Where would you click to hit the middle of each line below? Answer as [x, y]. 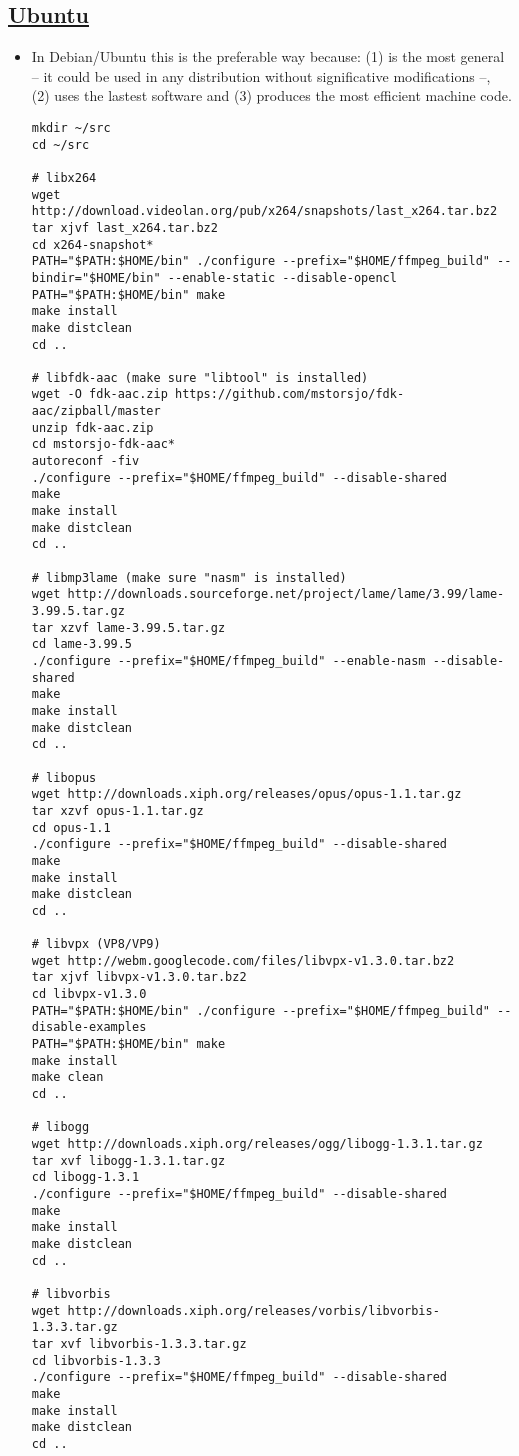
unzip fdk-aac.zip [92, 427]
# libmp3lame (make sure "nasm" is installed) [189, 577]
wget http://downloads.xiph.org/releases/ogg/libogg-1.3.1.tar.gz [257, 1144]
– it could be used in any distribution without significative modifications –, [261, 75]
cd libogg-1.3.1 [85, 1177]
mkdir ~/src [71, 127]
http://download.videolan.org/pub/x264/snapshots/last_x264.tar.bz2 [264, 211]
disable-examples [89, 1027]
